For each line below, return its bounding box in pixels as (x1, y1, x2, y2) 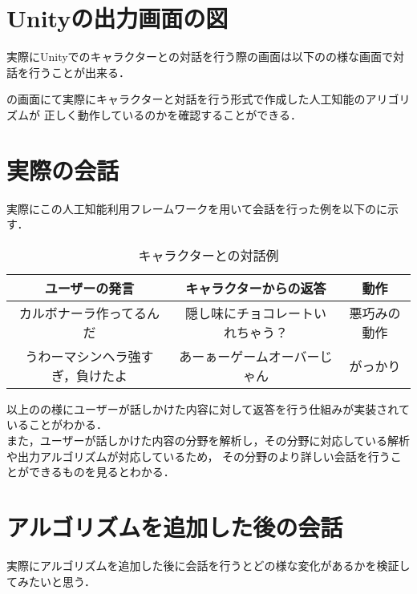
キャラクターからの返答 (185, 278, 326, 297)
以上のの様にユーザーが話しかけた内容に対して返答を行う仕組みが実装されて (6, 400, 410, 417)
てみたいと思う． (6, 572, 95, 589)
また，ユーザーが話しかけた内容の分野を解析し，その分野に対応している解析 (6, 432, 411, 448)
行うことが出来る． (28, 63, 130, 80)
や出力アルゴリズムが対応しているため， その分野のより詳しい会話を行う (6, 447, 391, 464)
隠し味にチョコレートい (184, 303, 326, 322)
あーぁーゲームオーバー (179, 346, 320, 366)
